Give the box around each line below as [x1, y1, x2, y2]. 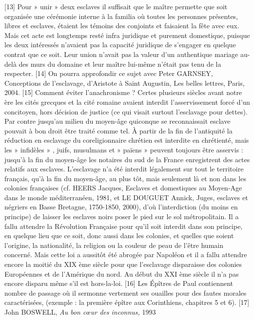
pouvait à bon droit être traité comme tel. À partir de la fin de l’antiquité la [4, 125, 233, 135]
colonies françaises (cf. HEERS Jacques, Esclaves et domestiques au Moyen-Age [4, 183, 242, 193]
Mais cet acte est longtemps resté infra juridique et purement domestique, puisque [4, 30, 250, 40]
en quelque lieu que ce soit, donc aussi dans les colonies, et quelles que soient [4, 230, 234, 241]
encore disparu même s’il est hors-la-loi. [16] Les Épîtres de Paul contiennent [4, 278, 233, 288]
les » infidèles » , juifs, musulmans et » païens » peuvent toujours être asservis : [4, 144, 243, 154]
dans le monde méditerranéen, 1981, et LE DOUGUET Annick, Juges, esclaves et [4, 192, 248, 202]
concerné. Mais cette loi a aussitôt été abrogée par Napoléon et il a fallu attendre [4, 249, 247, 260]
